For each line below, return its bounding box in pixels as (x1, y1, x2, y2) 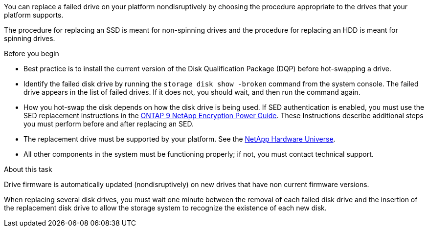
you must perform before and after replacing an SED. (23, 120, 194, 128)
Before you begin (4, 49, 59, 58)
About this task (4, 165, 52, 173)
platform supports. (4, 11, 64, 19)
